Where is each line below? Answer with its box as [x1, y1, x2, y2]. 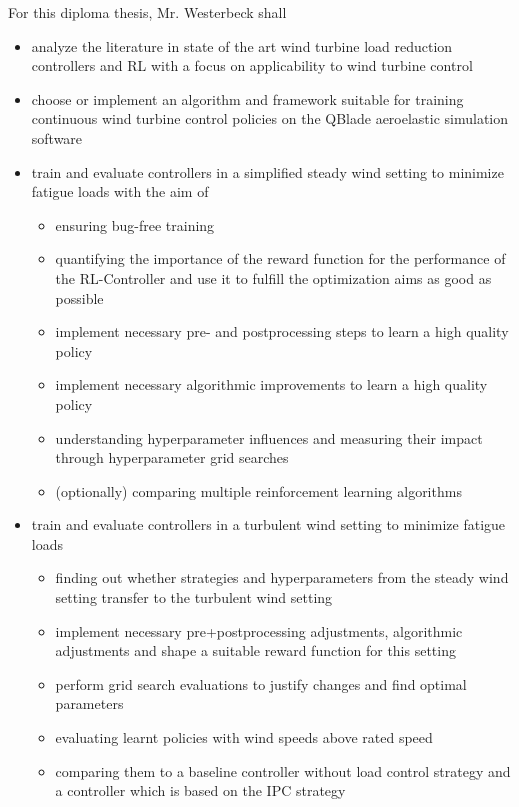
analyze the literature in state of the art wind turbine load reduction [31, 35, 453, 56]
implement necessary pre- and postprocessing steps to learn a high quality [55, 321, 509, 342]
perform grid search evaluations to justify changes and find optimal [55, 673, 467, 694]
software [31, 127, 83, 148]
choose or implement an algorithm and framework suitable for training [31, 88, 464, 109]
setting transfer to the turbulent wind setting [55, 587, 333, 608]
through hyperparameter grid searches [55, 447, 289, 468]
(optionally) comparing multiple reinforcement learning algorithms [55, 480, 462, 501]
